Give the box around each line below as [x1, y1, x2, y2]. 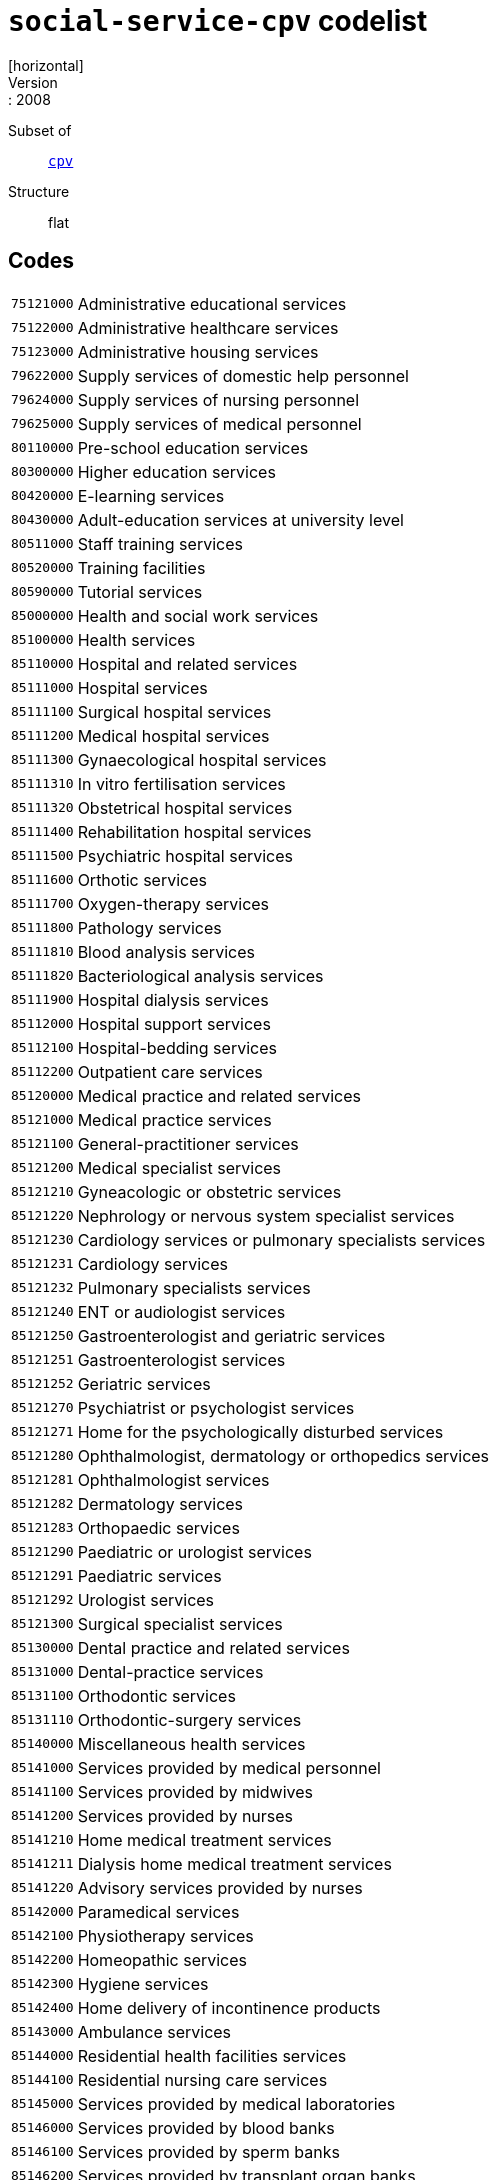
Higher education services [77, 461, 276, 482]
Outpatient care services [77, 1061, 263, 1082]
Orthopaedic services [77, 1517, 240, 1538]
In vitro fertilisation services [77, 773, 286, 794]
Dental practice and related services [77, 1637, 350, 1658]
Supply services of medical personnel [77, 413, 362, 434]
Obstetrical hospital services [77, 797, 293, 818]
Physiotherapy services [77, 1925, 254, 1946]
